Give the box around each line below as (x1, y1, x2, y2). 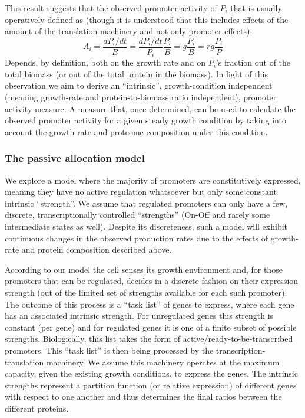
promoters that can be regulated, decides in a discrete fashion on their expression (5, 275, 299, 287)
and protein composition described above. (21, 243, 172, 256)
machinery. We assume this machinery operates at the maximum (46, 355, 280, 368)
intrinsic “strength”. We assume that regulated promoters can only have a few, (5, 197, 288, 209)
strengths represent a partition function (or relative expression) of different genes (5, 378, 297, 391)
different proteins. (5, 401, 69, 414)
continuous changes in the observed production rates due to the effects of (5, 231, 268, 244)
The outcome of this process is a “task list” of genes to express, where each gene (5, 298, 294, 310)
